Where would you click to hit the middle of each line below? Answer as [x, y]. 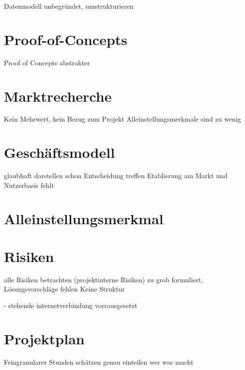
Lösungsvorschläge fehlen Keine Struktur [64, 289]
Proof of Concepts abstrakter [47, 62]
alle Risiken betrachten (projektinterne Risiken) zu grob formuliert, [104, 279]
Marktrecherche [58, 96]
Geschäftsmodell [60, 152]
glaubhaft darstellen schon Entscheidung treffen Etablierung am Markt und [116, 176]
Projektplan [44, 338]
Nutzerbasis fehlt [29, 185]
